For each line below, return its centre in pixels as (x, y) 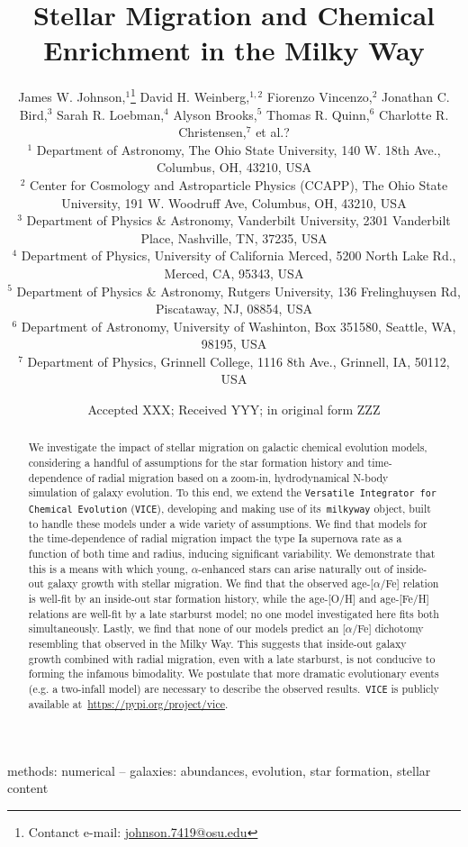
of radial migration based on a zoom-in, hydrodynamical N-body (237, 477)
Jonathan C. (416, 96)
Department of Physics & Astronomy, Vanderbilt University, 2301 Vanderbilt (238, 220)
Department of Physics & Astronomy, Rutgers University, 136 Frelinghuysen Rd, (238, 291)
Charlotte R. (414, 114)
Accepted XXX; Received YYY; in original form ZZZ (234, 410)
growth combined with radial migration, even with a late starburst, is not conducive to (232, 658)
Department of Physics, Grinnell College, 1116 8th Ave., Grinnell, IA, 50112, (238, 361)
